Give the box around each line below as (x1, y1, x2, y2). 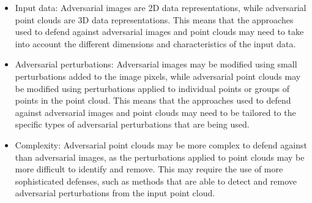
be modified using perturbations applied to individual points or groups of (15, 82, 289, 94)
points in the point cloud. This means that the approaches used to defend (15, 94, 291, 107)
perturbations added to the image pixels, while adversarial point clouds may (15, 69, 301, 82)
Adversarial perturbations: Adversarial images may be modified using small (15, 58, 297, 71)
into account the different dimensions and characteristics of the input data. (15, 37, 296, 50)
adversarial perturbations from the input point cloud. (15, 186, 215, 199)
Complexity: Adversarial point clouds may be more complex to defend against (15, 138, 307, 151)
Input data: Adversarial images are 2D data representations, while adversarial (15, 1, 306, 13)
